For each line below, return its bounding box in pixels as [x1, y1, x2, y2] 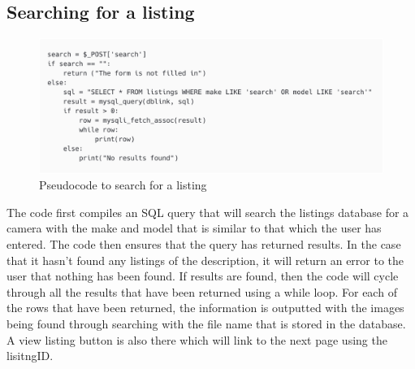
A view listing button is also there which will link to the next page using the [6, 331, 387, 348]
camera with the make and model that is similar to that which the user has [6, 219, 382, 237]
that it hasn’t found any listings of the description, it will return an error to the [6, 251, 404, 268]
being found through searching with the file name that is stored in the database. [6, 315, 406, 332]
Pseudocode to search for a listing [39, 176, 207, 193]
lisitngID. [6, 347, 54, 364]
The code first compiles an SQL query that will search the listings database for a [6, 203, 409, 220]
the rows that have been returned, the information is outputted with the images [6, 299, 404, 316]
